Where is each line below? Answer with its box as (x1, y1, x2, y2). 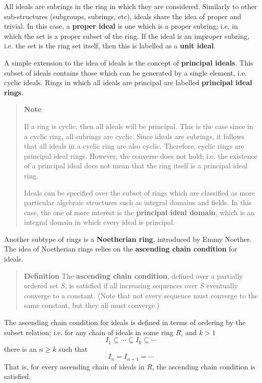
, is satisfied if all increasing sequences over (64, 280, 198, 291)
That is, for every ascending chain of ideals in (4, 361, 145, 371)
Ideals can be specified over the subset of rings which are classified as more (24, 187, 255, 198)
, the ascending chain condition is (152, 361, 255, 371)
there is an (4, 343, 37, 354)
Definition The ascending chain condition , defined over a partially (24, 270, 243, 281)
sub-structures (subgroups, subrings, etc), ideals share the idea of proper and (4, 11, 241, 21)
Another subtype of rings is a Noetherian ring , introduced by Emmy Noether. (4, 233, 252, 244)
